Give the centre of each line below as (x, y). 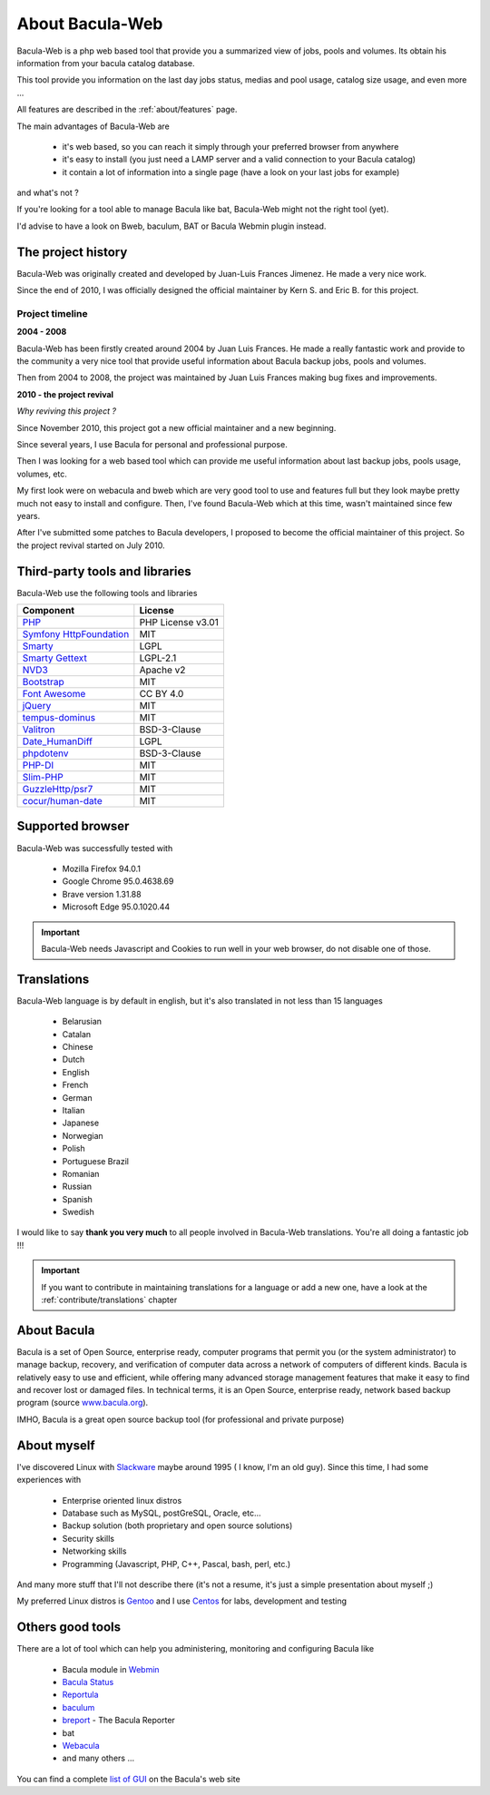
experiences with (49, 1480)
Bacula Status (88, 1682)
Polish (73, 1149)
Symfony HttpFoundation (76, 634)
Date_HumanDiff (57, 741)
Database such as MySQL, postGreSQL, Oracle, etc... (162, 1513)
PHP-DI (38, 765)
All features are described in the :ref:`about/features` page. (127, 110)
